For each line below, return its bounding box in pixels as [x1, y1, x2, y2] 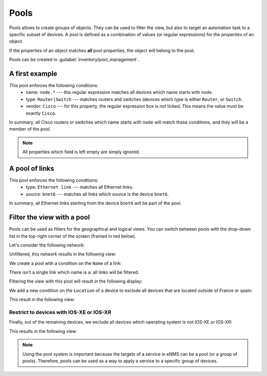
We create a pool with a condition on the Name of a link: [9, 260, 122, 266]
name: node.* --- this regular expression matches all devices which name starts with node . [26, 89, 213, 95]
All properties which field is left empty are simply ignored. [22, 149, 140, 155]
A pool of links [9, 164, 54, 172]
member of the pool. [9, 126, 51, 132]
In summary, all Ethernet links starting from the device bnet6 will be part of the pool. [9, 200, 182, 206]
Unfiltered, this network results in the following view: [9, 251, 116, 257]
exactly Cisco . [26, 110, 56, 116]
